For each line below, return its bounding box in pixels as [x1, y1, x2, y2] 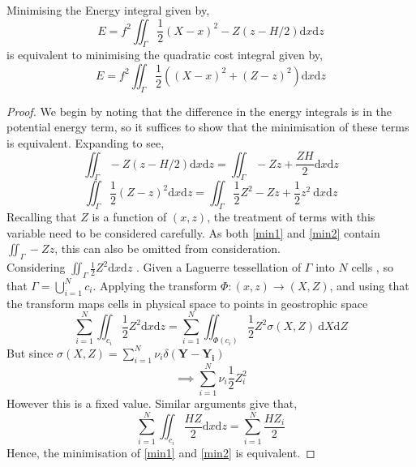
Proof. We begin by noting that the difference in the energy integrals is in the [6, 102, 392, 119]
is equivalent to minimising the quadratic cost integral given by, [6, 46, 323, 63]
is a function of [92, 208, 167, 225]
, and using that [329, 276, 410, 293]
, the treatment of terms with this [207, 208, 375, 225]
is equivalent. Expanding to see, [6, 134, 165, 151]
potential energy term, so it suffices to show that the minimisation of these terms [6, 118, 410, 135]
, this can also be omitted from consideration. [54, 240, 281, 257]
